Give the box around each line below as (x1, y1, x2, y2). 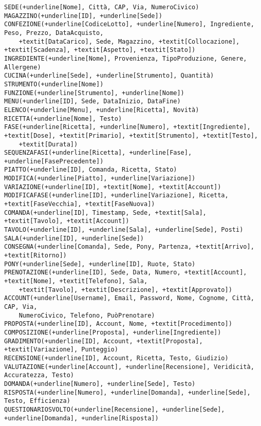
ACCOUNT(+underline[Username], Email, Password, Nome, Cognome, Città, (4, 294, 254, 302)
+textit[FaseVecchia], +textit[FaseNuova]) (4, 200, 155, 208)
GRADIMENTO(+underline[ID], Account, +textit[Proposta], (4, 337, 203, 345)
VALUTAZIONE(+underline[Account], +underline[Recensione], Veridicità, (4, 363, 254, 371)
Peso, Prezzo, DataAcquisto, (4, 29, 104, 36)
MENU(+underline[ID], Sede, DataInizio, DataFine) (4, 98, 181, 105)
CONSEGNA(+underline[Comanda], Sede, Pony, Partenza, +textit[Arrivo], (4, 243, 254, 251)
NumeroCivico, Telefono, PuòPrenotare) (18, 311, 155, 319)
